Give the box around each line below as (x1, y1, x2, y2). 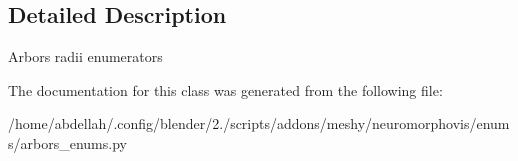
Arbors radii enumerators (8, 46, 163, 67)
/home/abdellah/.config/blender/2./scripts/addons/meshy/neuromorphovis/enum (8, 113, 510, 134)
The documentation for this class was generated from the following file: (8, 79, 443, 100)
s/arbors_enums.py (8, 132, 127, 153)
